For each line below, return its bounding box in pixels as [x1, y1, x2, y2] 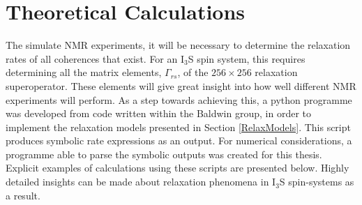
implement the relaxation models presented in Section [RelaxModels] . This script [6, 119, 351, 134]
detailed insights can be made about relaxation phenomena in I [6, 174, 276, 189]
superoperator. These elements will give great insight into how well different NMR [6, 78, 356, 93]
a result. [6, 188, 40, 202]
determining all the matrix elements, [6, 65, 162, 79]
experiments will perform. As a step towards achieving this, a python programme [6, 92, 352, 107]
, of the [177, 65, 209, 79]
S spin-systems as [279, 174, 354, 189]
